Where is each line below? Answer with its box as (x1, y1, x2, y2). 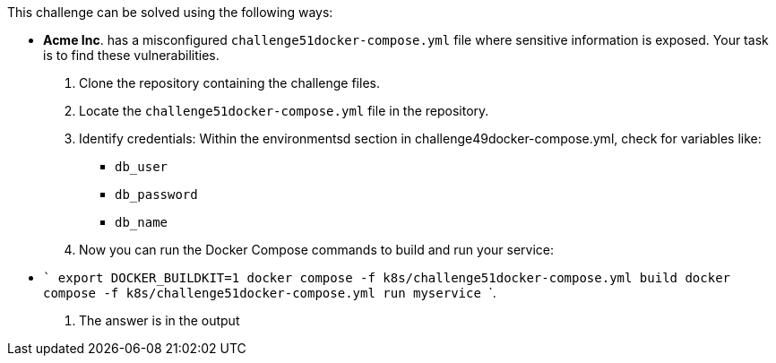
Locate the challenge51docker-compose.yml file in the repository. (79, 103, 489, 118)
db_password (115, 187, 198, 202)
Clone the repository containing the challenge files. (79, 75, 380, 91)
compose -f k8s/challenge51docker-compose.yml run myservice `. (43, 285, 496, 300)
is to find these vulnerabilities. (43, 48, 220, 63)
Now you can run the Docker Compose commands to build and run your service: (79, 242, 555, 257)
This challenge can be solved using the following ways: (7, 4, 333, 20)
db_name (115, 215, 168, 229)
